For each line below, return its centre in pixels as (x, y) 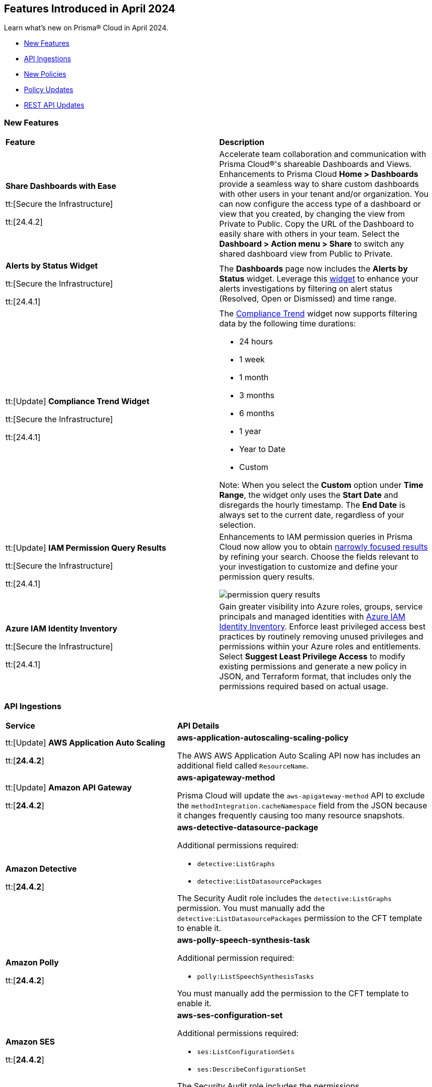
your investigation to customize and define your (309, 567)
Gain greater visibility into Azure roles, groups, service (321, 607)
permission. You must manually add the (251, 908)
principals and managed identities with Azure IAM (312, 617)
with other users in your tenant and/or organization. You (324, 194)
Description (242, 142)
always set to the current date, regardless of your (312, 515)
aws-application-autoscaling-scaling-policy (263, 737)
